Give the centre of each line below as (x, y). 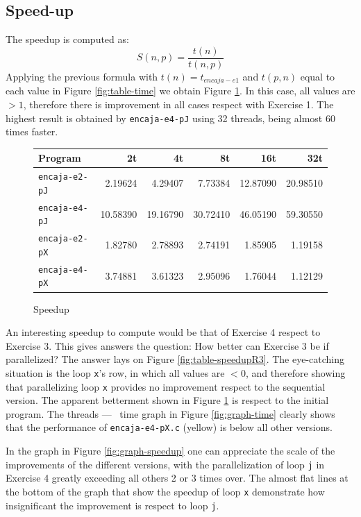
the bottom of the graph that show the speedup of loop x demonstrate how (165, 491)
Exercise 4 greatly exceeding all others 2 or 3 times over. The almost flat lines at (177, 478)
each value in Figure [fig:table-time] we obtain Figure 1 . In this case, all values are (180, 91)
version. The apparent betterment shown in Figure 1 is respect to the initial (167, 400)
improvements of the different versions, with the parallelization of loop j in (165, 464)
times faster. (32, 132)
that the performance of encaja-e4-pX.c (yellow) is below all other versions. (169, 427)
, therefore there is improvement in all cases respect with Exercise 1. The (178, 104)
